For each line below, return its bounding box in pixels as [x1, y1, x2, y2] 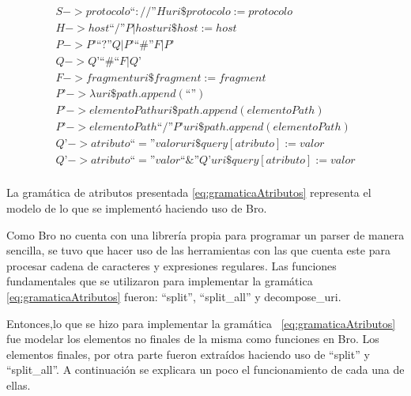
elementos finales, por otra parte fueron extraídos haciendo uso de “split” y [6, 345, 370, 362]
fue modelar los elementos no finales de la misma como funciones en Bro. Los [6, 330, 379, 347]
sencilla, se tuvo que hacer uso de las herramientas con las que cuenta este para [6, 242, 390, 258]
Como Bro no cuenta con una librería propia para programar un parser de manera [6, 226, 405, 243]
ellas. [6, 376, 31, 393]
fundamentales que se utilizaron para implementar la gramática [6, 273, 313, 289]
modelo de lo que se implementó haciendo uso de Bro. [6, 199, 267, 216]
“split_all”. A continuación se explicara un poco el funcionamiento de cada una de [6, 361, 405, 378]
